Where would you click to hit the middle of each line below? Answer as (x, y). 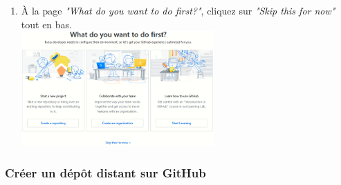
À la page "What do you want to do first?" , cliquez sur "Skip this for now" (178, 10)
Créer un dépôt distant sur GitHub (105, 173)
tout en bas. (46, 24)
